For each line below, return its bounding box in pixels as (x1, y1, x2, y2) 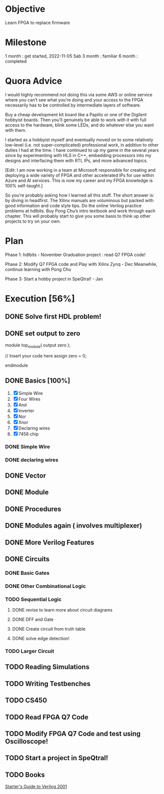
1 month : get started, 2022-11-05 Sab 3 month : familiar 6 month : (5, 53, 138, 59)
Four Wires (18, 396, 41, 402)
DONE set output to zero (5, 329, 81, 337)
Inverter (18, 408, 34, 413)
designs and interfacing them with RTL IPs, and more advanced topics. (5, 157, 148, 163)
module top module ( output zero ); (5, 342, 71, 349)
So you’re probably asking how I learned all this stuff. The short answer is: (5, 192, 155, 198)
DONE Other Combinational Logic (5, 583, 86, 589)
